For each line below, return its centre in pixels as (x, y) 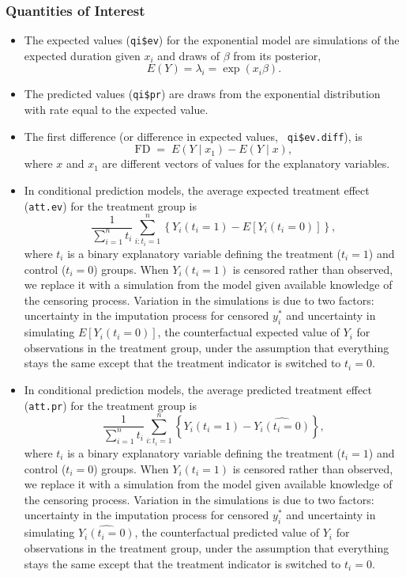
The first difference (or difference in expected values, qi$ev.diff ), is (193, 136)
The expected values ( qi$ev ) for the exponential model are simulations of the (212, 40)
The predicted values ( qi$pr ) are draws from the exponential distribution (202, 94)
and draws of (189, 55)
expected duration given (82, 55)
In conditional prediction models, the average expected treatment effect (197, 190)
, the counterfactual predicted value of (227, 532)
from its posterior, (277, 55)
